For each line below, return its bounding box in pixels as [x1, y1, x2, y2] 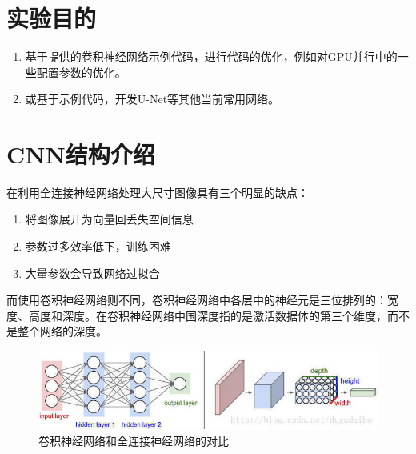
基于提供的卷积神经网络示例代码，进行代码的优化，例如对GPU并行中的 [25, 47, 398, 64]
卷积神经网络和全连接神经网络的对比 [38, 432, 229, 448]
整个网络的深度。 [17, 323, 107, 339]
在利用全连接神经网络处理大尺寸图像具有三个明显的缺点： [6, 183, 309, 200]
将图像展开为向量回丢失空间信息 [25, 211, 194, 227]
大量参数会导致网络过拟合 [25, 264, 160, 281]
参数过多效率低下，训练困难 [25, 238, 171, 255]
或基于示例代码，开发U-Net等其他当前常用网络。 [25, 90, 280, 107]
